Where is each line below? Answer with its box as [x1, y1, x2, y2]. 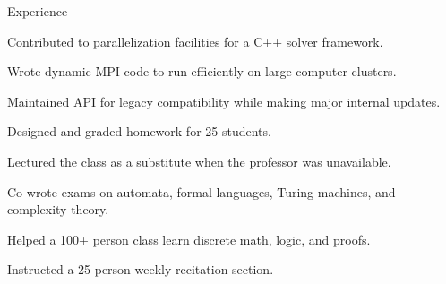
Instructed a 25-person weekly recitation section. [7, 260, 274, 279]
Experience [7, 2, 68, 20]
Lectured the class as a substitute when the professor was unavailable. [7, 151, 391, 170]
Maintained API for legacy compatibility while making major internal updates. [7, 91, 441, 110]
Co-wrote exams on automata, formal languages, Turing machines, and [7, 182, 396, 201]
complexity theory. [7, 200, 109, 219]
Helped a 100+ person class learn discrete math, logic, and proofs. [7, 229, 371, 248]
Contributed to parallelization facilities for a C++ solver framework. [7, 31, 383, 50]
